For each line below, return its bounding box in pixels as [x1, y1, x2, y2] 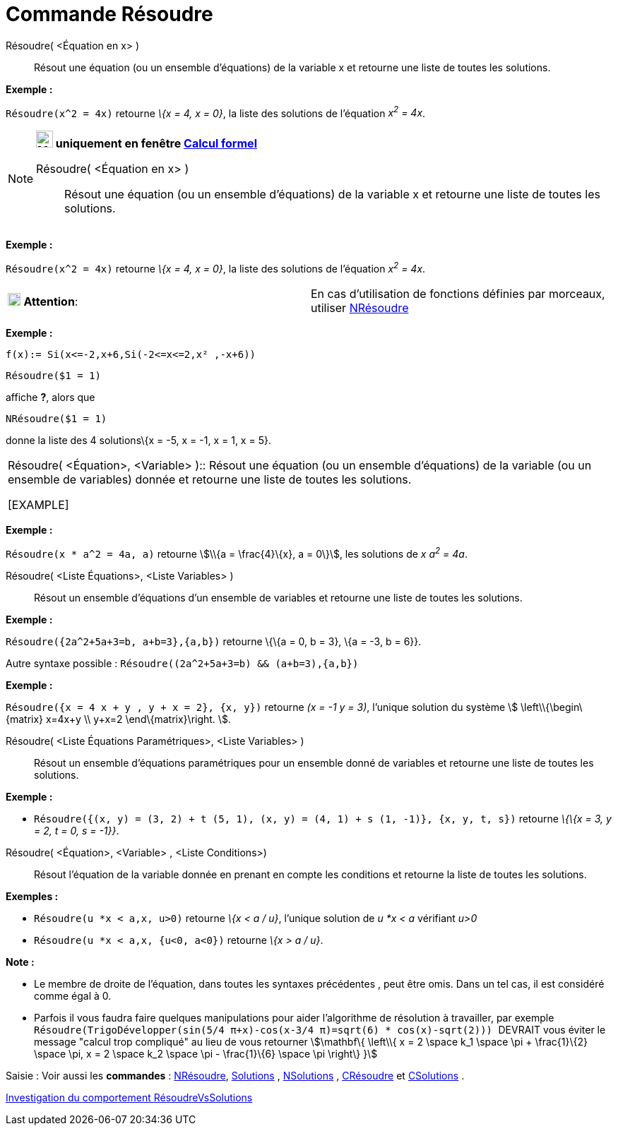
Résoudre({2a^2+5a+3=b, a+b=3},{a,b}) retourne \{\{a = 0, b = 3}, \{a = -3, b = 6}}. [6, 635, 422, 647]
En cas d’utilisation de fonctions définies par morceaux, [311, 287, 605, 301]
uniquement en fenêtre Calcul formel [55, 136, 257, 151]
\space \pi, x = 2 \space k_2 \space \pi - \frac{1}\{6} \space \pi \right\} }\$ [34, 1047, 378, 1060]
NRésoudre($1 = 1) [6, 413, 107, 425]
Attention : [23, 294, 78, 309]
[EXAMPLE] [8, 498, 69, 513]
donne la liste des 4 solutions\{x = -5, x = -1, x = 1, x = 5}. [6, 434, 271, 447]
